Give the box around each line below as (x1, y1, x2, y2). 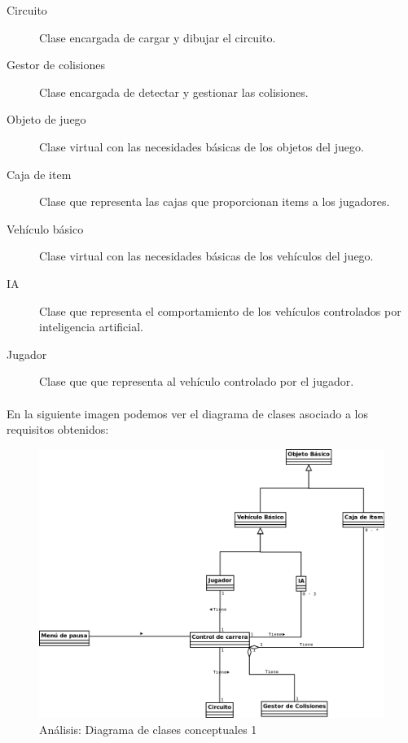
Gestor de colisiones (7, 56, 105, 73)
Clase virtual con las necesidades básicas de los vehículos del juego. (39, 247, 374, 264)
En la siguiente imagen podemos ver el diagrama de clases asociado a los (7, 404, 369, 422)
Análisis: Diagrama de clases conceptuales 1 (39, 720, 257, 737)
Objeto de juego (7, 111, 86, 128)
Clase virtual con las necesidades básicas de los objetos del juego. (39, 138, 364, 155)
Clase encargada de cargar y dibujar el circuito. (39, 28, 276, 46)
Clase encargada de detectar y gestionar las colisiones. (39, 83, 309, 100)
